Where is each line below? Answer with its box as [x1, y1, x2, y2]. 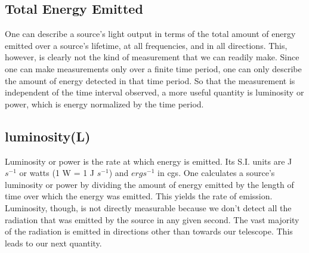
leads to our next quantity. [5, 236, 102, 249]
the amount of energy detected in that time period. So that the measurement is [5, 74, 295, 87]
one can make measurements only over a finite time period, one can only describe [5, 62, 302, 75]
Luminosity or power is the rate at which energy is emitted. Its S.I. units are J [5, 155, 292, 167]
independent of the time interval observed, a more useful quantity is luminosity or [5, 86, 304, 98]
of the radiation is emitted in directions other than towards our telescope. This [5, 225, 293, 237]
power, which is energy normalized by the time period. [5, 97, 204, 110]
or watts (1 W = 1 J [19, 166, 95, 179]
